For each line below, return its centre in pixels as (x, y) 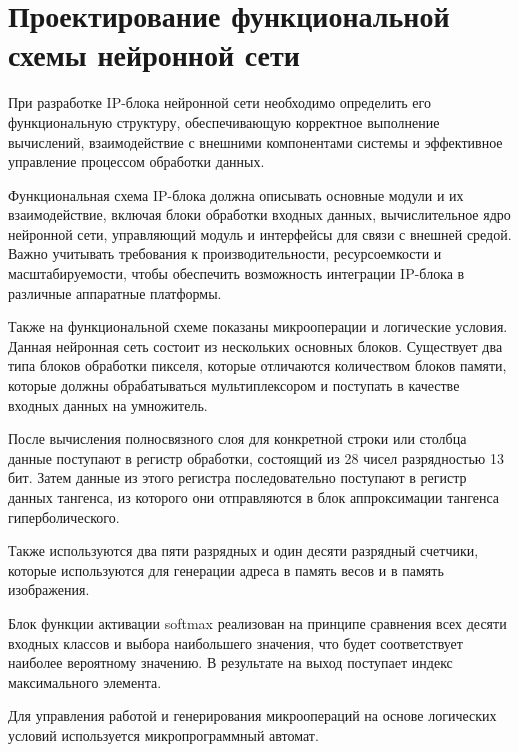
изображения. (49, 589)
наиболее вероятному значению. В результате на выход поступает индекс (230, 662)
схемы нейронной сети (154, 54)
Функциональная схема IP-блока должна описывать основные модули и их (236, 194)
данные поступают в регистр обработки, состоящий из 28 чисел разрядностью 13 (256, 457)
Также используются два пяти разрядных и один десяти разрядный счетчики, (243, 550)
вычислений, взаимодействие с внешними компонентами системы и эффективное (255, 141)
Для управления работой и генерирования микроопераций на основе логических (252, 715)
